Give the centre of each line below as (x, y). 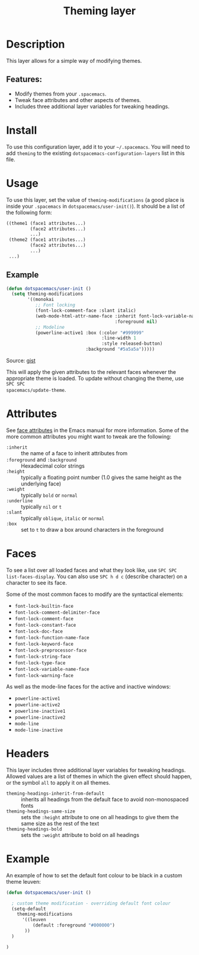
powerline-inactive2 (40, 717)
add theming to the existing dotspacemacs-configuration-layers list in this (95, 153)
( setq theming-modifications (47, 294)
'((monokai (41, 300)
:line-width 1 (119, 338)
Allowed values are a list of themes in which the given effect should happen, (99, 776)
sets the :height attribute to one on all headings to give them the (100, 817)
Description (36, 44)
